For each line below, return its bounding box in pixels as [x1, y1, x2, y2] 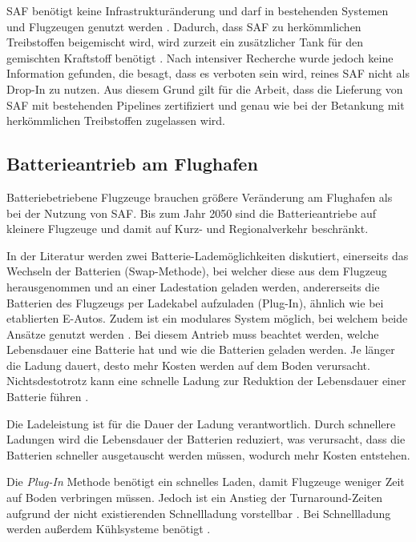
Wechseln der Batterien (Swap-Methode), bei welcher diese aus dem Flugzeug [6, 263, 387, 279]
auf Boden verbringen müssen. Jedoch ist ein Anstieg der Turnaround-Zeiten [6, 489, 383, 506]
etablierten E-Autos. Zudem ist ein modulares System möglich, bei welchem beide [6, 310, 408, 327]
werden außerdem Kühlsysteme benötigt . [6, 520, 211, 537]
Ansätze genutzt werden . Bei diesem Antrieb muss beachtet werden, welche [6, 325, 379, 342]
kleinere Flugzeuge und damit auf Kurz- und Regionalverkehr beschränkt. [6, 220, 369, 237]
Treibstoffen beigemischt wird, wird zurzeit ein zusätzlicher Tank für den [6, 34, 363, 50]
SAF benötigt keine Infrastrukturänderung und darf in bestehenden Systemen [6, 2, 389, 18]
